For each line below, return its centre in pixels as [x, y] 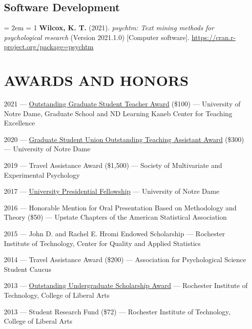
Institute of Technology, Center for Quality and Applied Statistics [102, 243]
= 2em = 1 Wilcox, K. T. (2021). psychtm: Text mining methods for [109, 28]
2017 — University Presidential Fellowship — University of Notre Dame [112, 191]
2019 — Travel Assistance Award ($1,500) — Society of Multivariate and [113, 165]
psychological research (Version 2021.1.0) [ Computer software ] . [97, 37]
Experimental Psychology [42, 175]
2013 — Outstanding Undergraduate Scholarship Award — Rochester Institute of [126, 285]
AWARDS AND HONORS [96, 80]
